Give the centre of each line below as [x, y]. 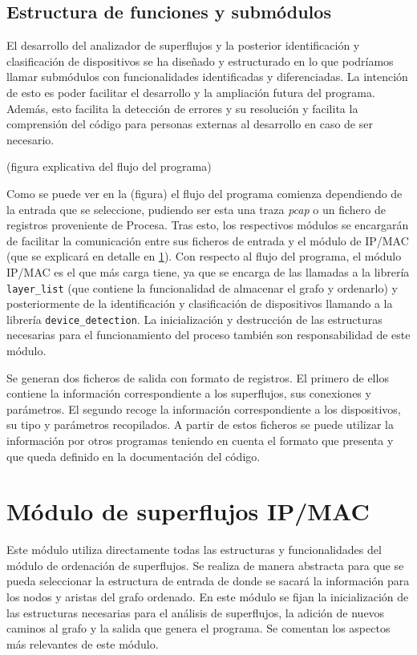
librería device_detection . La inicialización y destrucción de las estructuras [194, 319]
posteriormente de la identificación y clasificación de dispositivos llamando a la [200, 303]
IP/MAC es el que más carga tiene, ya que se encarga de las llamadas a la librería [208, 271]
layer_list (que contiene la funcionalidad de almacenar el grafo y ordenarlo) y [202, 287]
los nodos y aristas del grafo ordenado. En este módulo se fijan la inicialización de [208, 597]
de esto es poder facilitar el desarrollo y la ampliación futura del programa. [191, 92]
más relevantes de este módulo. [83, 643]
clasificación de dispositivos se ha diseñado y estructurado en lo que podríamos [200, 61]
